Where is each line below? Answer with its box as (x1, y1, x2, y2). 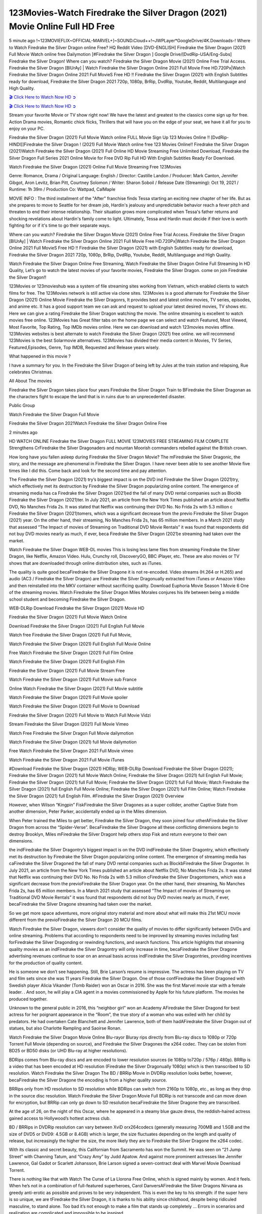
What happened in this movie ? (9, 354, 71, 359)
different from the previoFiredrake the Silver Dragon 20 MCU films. (9, 917, 143, 923)
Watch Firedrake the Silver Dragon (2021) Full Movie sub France (9, 676, 137, 682)
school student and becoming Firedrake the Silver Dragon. (9, 596, 126, 602)
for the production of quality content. (9, 960, 83, 966)
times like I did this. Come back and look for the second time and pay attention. (9, 468, 167, 473)
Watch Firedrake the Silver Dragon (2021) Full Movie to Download (9, 703, 140, 709)
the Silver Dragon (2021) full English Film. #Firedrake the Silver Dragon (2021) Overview (9, 793, 184, 799)
